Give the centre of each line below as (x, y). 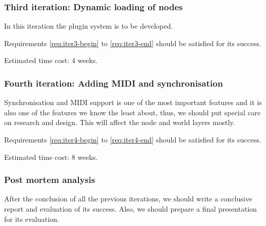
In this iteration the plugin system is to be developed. (89, 26)
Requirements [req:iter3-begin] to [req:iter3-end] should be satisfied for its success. (133, 43)
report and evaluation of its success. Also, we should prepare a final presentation (131, 209)
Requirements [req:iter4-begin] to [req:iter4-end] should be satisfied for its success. (133, 139)
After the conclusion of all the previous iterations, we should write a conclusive (128, 199)
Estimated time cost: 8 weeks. (51, 157)
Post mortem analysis (50, 180)
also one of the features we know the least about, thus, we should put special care (132, 112)
